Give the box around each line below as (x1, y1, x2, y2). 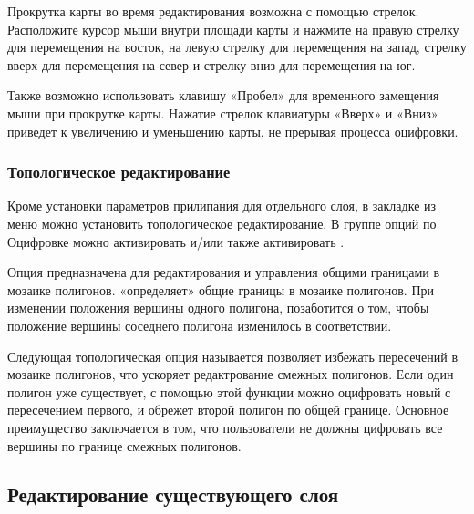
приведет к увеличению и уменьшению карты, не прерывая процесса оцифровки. (7, 121, 459, 140)
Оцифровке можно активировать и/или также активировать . (7, 231, 345, 251)
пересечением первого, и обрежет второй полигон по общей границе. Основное (7, 400, 449, 419)
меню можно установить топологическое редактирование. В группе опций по (7, 213, 437, 232)
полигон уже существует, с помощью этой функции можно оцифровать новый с (7, 382, 451, 401)
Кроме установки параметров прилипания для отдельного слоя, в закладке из (7, 196, 437, 215)
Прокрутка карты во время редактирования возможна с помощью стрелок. (7, 2, 419, 20)
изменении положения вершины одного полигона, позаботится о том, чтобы (7, 298, 429, 317)
